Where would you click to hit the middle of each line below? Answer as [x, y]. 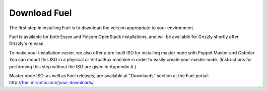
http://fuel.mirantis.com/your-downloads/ [51, 83]
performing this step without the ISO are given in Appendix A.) [73, 66]
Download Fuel [40, 13]
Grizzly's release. [27, 44]
